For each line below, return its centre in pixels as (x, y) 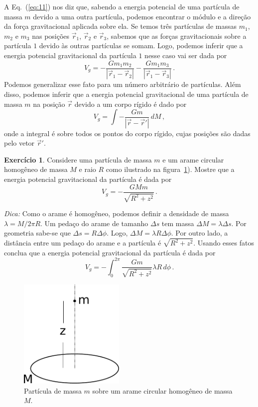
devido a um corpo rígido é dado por (130, 104)
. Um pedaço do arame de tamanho (94, 223)
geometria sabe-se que (37, 233)
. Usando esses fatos (224, 243)
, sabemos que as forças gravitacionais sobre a (177, 36)
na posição (49, 104)
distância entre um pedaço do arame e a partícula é (83, 243)
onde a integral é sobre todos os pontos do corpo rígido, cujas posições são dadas (127, 133)
